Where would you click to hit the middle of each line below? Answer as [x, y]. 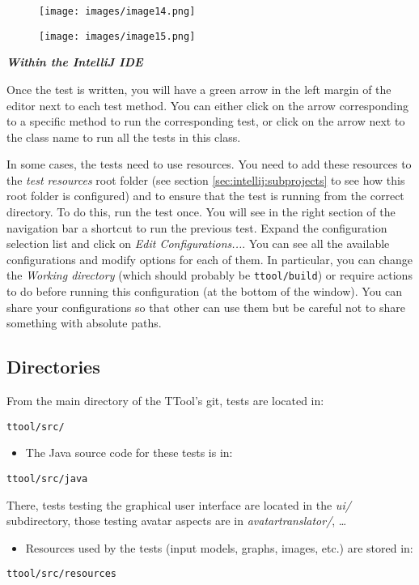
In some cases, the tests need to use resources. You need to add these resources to [209, 164]
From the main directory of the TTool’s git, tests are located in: [165, 401]
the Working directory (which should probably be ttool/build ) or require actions [209, 275]
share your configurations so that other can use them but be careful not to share [206, 307]
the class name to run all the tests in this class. [124, 137]
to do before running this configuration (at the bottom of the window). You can [205, 291]
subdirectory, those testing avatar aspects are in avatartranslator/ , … [177, 521]
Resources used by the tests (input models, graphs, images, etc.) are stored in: [219, 547]
